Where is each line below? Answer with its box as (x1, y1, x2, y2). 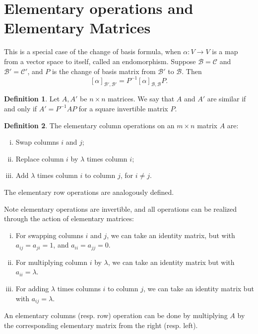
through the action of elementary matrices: (4, 213, 134, 224)
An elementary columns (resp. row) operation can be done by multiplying (4, 310, 228, 321)
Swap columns (15, 137, 59, 147)
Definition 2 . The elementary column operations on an (4, 120, 175, 130)
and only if (4, 103, 37, 113)
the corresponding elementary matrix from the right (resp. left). (4, 320, 198, 330)
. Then (182, 66, 202, 76)
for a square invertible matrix (78, 103, 168, 113)
